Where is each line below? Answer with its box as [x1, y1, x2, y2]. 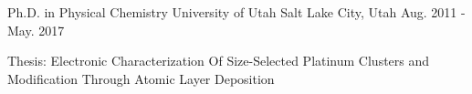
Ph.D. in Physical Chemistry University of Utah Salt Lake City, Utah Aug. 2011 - [7, 3, 466, 21]
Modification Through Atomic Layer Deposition [7, 68, 275, 88]
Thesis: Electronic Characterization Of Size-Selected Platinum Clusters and [7, 51, 430, 70]
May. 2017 [7, 20, 65, 39]
